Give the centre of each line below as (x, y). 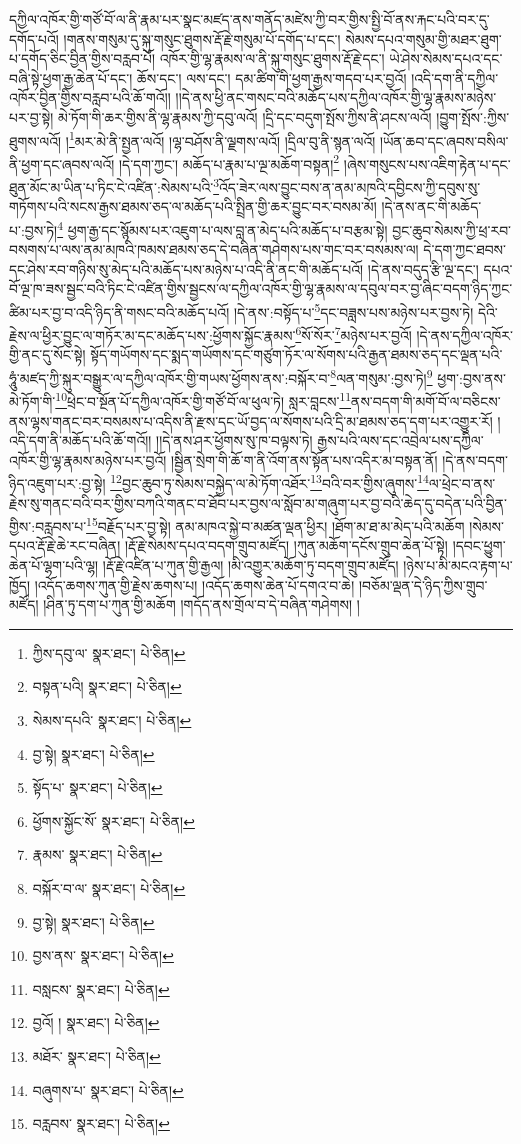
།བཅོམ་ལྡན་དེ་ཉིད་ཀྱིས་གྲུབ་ (423, 584)
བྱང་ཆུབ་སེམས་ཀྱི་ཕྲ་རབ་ (452, 229)
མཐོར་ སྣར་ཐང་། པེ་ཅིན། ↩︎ (96, 1055)
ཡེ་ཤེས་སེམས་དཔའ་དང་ (446, 58)
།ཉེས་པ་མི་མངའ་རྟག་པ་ (458, 565)
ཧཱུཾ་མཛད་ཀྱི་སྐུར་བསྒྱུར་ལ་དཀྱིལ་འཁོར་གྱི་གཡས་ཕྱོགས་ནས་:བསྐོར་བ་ (170, 377)
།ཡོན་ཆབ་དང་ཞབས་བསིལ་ (444, 140)
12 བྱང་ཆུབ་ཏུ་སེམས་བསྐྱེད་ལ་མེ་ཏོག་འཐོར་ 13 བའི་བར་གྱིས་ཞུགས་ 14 (269, 481)
